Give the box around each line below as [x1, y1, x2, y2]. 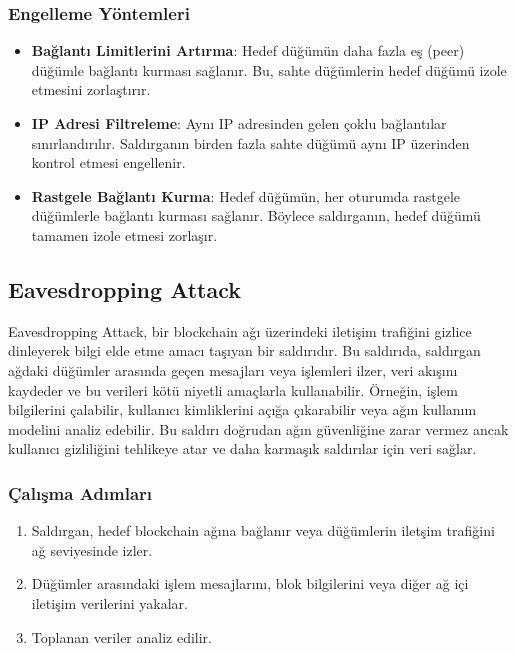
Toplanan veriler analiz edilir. [31, 626, 213, 647]
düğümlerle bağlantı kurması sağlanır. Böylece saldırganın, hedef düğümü [31, 205, 481, 226]
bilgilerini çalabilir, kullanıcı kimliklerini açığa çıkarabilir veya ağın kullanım [8, 399, 477, 420]
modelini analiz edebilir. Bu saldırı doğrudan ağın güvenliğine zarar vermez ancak [8, 418, 509, 439]
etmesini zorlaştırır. [31, 79, 151, 100]
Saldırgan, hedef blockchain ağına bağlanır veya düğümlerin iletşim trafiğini [31, 520, 495, 541]
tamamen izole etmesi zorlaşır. [31, 224, 218, 245]
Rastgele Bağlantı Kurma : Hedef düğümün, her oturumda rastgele [31, 185, 461, 206]
